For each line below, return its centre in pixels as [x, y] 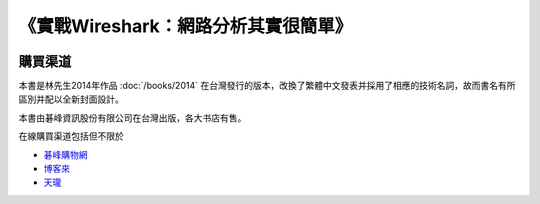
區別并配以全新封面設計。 [71, 99]
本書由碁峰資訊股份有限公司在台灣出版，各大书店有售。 [132, 117]
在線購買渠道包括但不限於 [71, 136]
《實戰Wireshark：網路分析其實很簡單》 [185, 26]
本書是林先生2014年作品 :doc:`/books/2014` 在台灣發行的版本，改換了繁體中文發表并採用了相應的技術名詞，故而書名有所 [267, 86]
